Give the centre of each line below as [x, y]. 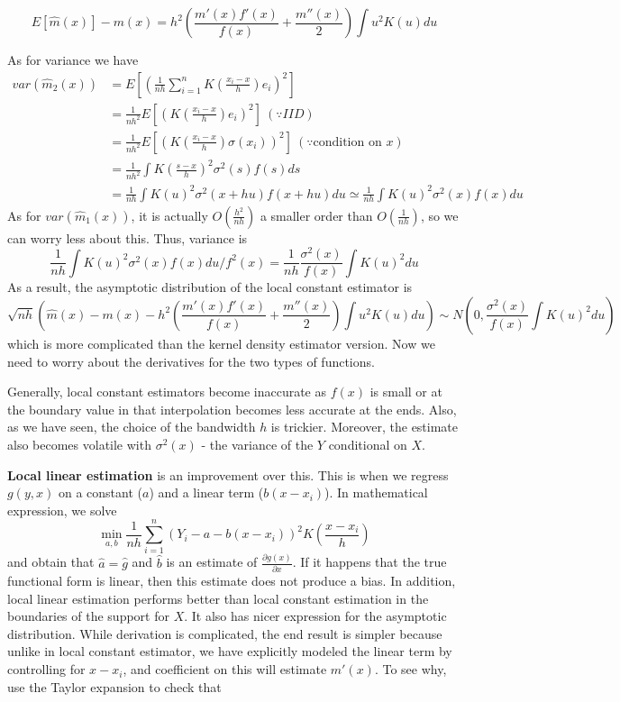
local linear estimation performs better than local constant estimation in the [218, 598]
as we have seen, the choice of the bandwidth [132, 427]
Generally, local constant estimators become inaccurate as [167, 392]
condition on [347, 142]
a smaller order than [316, 215]
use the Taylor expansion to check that [114, 686]
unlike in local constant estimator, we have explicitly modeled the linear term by [230, 651]
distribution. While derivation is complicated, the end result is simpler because [225, 633]
